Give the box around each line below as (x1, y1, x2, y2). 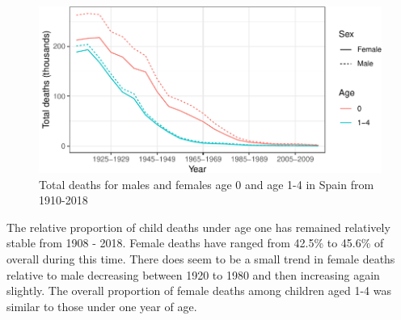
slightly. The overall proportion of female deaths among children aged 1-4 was (6, 282, 391, 299)
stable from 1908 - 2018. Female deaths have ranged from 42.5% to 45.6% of (6, 234, 384, 251)
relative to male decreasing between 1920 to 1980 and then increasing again (6, 266, 380, 283)
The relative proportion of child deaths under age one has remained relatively (6, 218, 390, 235)
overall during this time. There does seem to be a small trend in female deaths (6, 250, 395, 267)
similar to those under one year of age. (6, 297, 197, 314)
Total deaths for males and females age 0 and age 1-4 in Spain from (39, 175, 374, 192)
